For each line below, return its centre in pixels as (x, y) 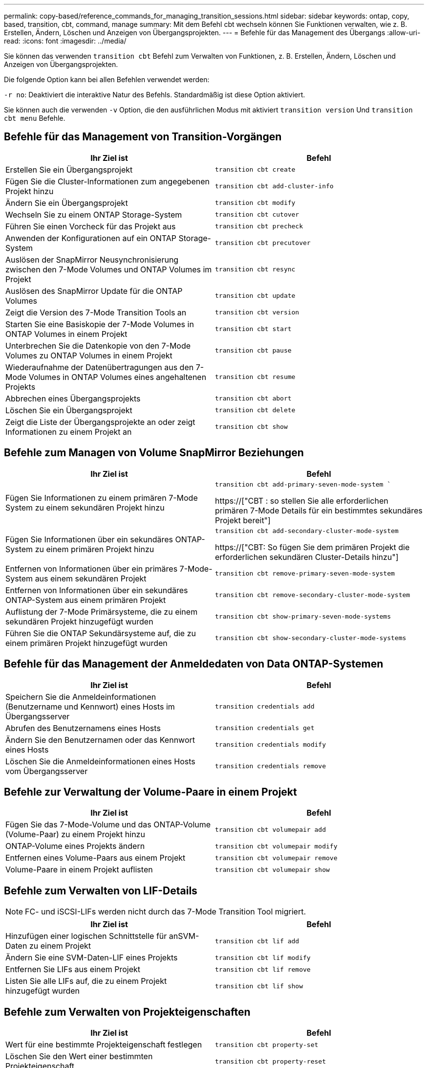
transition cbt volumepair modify (276, 846)
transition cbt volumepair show (272, 869)
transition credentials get (265, 728)
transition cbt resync (255, 269)
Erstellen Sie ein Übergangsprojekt (69, 169)
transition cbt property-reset (270, 1061)
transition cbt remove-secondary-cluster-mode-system (313, 595)
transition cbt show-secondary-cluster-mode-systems (311, 638)
